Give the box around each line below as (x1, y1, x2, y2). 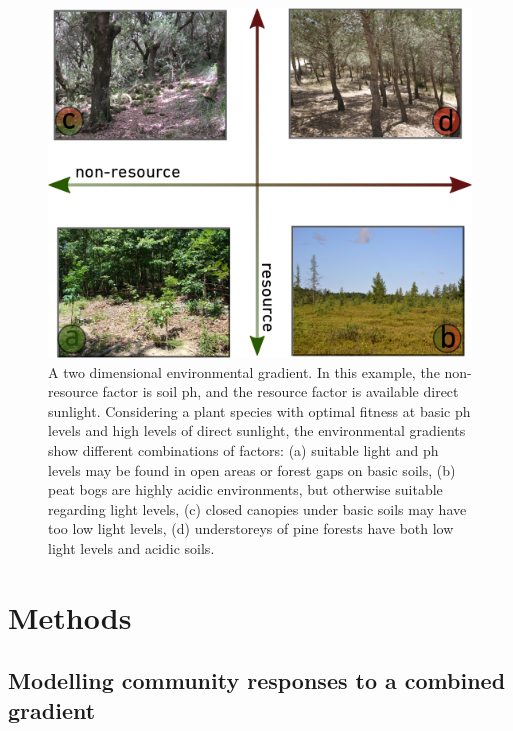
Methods (8, 596, 132, 637)
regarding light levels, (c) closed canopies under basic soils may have (48, 498, 467, 519)
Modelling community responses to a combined (8, 665, 506, 696)
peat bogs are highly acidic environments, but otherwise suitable (48, 479, 443, 500)
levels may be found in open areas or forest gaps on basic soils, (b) (48, 459, 456, 480)
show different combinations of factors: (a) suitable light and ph (48, 439, 439, 460)
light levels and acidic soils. (48, 537, 215, 558)
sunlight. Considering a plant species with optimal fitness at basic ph (48, 400, 471, 421)
